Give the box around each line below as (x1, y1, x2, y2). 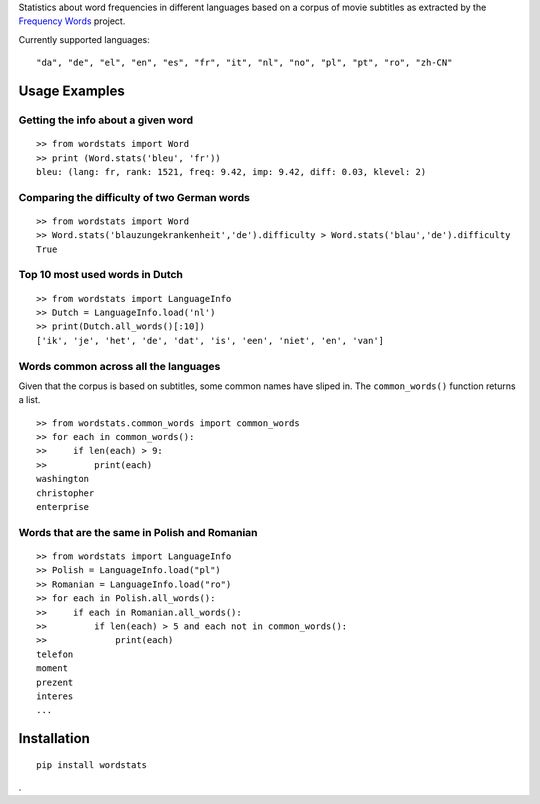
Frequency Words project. (18, 15, 126, 27)
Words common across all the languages (18, 359, 221, 373)
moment (36, 663, 69, 674)
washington (36, 473, 90, 485)
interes (36, 690, 74, 702)
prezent (36, 676, 74, 688)
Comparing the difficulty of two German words (18, 190, 250, 204)
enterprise (36, 501, 90, 513)
